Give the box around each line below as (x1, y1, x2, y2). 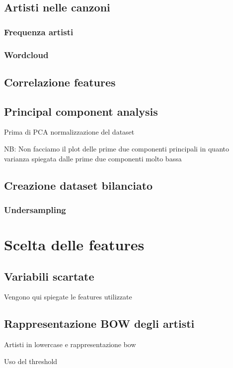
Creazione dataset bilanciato (4, 177, 153, 193)
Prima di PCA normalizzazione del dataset (4, 127, 135, 137)
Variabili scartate (4, 268, 94, 284)
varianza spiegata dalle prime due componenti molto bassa (4, 153, 182, 163)
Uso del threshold (4, 356, 58, 366)
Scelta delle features (4, 234, 145, 255)
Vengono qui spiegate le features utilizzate (4, 292, 132, 302)
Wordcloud (4, 48, 49, 61)
